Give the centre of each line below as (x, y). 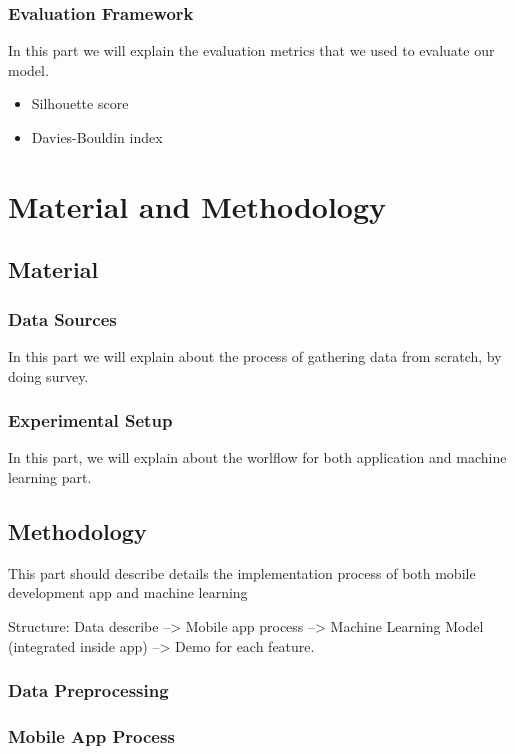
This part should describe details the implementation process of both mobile (242, 572)
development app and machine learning (128, 592)
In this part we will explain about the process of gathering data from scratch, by (255, 355)
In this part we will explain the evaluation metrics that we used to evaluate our (251, 50)
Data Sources (62, 318)
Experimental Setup (90, 420)
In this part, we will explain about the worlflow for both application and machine (257, 457)
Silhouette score (80, 103)
